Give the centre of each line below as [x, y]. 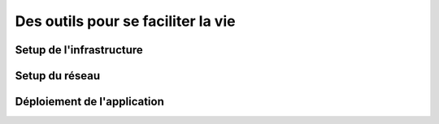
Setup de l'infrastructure [79, 50]
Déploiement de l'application [89, 102]
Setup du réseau [58, 76]
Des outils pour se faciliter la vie [125, 21]
